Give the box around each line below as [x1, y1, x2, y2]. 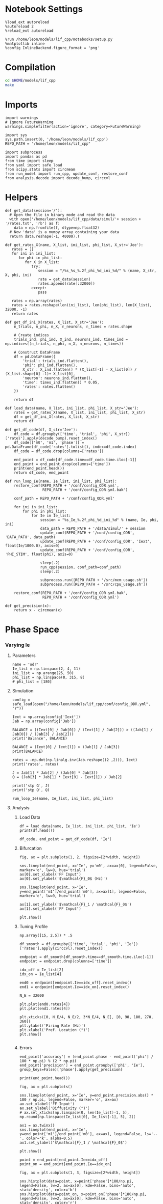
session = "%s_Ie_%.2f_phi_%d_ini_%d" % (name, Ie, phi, [40, 517, 159, 522]
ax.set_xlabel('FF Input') [19, 1101, 75, 1106]
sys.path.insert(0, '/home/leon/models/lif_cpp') [5, 137, 109, 142]
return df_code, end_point [14, 470, 69, 475]
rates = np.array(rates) [11, 298, 63, 303]
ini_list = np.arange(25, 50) [12, 670, 74, 676]
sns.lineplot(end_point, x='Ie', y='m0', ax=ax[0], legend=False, [19, 863, 158, 868]
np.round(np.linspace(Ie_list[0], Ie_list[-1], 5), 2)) [19, 1114, 136, 1119]
